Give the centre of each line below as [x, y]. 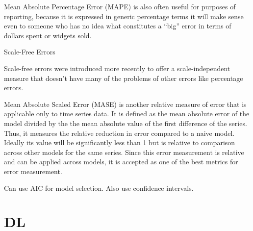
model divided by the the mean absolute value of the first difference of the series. [126, 123]
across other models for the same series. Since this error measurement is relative [124, 152]
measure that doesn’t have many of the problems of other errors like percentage [124, 78]
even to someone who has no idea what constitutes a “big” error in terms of [118, 26]
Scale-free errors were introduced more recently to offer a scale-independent [117, 68]
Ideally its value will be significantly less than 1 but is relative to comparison [120, 142]
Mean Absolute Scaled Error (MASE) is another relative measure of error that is [125, 104]
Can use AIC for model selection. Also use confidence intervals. [99, 188]
